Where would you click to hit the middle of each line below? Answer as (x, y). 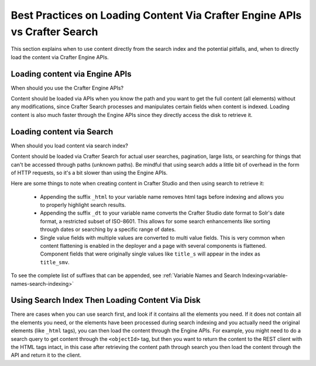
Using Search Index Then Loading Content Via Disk (106, 300)
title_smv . (55, 262)
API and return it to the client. (46, 355)
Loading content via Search (62, 132)
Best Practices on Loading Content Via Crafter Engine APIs (156, 15)
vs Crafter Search (54, 32)
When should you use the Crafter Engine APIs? (67, 88)
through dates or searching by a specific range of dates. (108, 229)
